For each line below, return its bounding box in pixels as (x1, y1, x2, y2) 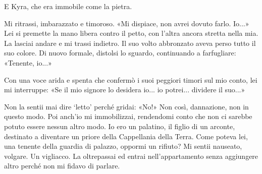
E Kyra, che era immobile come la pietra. (4, 1, 132, 11)
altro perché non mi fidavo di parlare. (4, 160, 120, 171)
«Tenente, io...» (4, 57, 52, 68)
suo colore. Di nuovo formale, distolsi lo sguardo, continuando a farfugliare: (4, 47, 236, 58)
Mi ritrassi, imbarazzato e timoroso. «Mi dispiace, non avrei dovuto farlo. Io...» (4, 18, 249, 28)
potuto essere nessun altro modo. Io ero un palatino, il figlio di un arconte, (4, 121, 235, 131)
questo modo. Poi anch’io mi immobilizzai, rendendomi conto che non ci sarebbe (4, 111, 252, 122)
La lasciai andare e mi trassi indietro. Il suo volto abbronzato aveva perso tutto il (4, 37, 256, 48)
